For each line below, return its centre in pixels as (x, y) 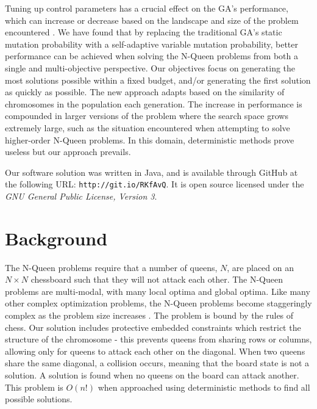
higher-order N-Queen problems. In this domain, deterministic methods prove (150, 139)
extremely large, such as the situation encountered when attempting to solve (148, 127)
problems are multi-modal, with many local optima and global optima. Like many (158, 291)
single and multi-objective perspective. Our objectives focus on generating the (150, 67)
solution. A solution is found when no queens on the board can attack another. (152, 375)
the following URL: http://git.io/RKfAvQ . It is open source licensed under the (155, 184)
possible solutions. (39, 399)
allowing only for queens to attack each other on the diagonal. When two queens (155, 351)
